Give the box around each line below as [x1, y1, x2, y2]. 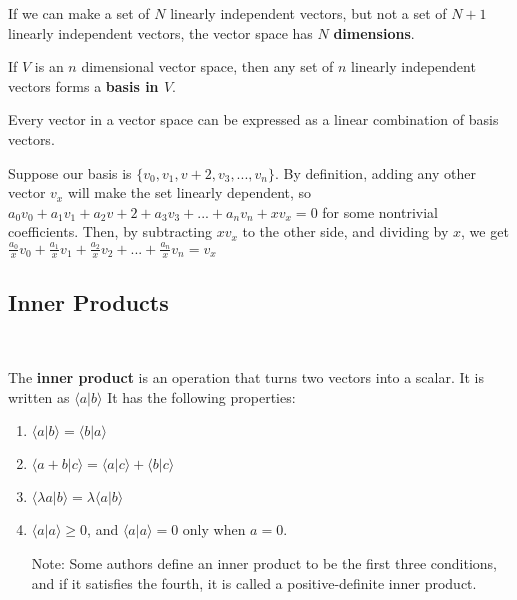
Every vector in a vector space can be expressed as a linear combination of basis [8, 109, 499, 130]
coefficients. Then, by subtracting [8, 221, 212, 242]
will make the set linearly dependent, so [67, 182, 312, 203]
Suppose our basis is [8, 162, 132, 183]
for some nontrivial [322, 201, 438, 222]
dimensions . [333, 22, 415, 43]
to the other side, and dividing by [242, 221, 449, 242]
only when [182, 519, 246, 540]
